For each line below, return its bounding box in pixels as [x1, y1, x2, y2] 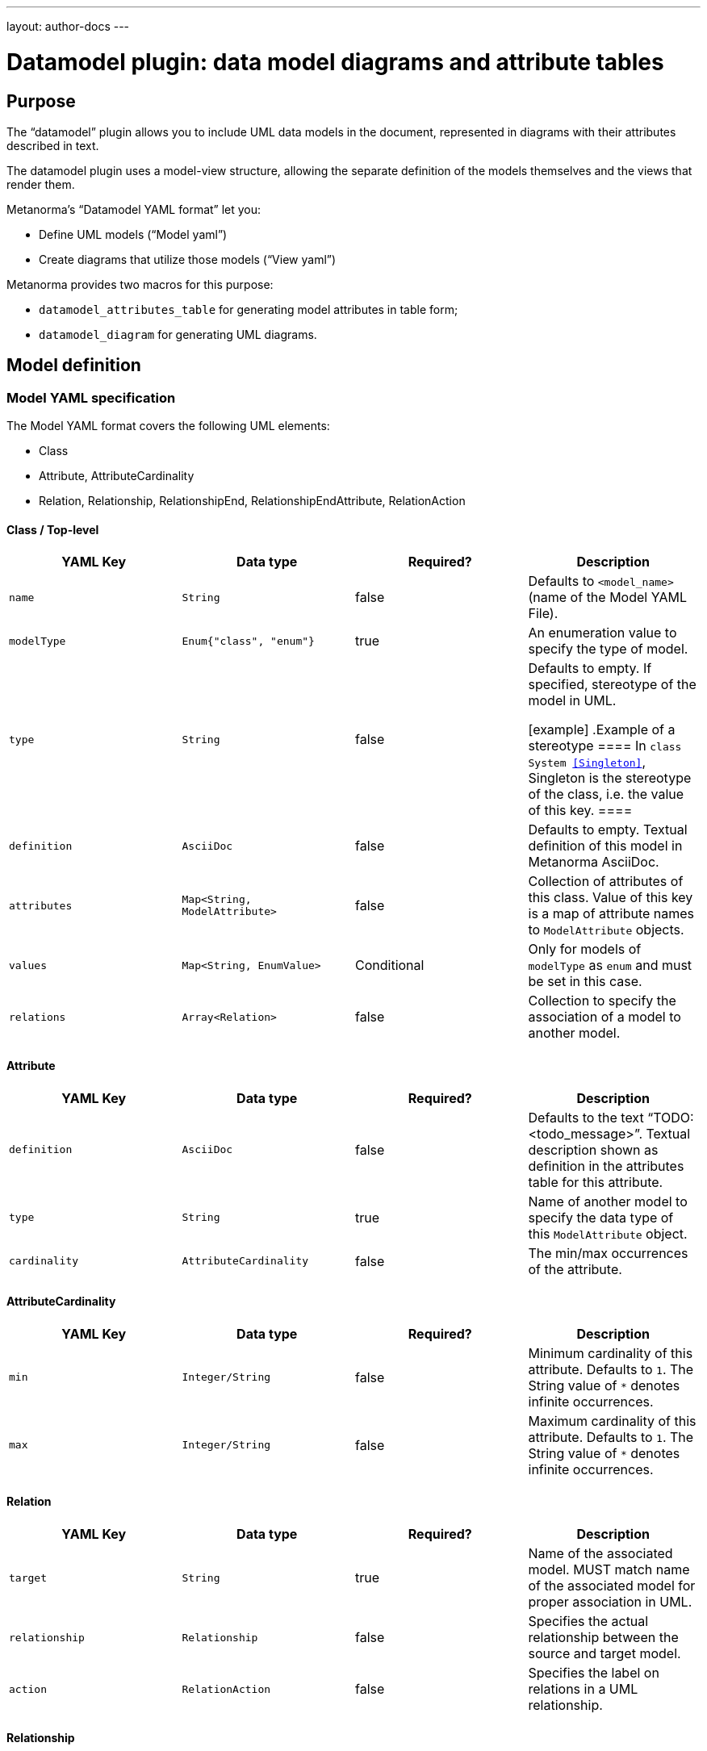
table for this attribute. [528, 1173, 663, 1190]
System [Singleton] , [528, 754, 646, 771]
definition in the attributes [528, 1157, 684, 1174]
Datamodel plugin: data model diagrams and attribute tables [6, 48, 664, 76]
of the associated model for [528, 1578, 696, 1594]
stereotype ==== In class [528, 738, 682, 754]
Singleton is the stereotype [528, 770, 692, 787]
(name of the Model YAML [528, 589, 687, 606]
